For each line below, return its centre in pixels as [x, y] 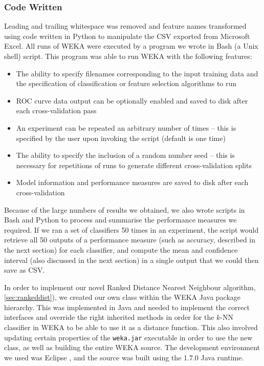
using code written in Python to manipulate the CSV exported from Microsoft [127, 36]
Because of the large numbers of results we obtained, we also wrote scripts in [125, 209]
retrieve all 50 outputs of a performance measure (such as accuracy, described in [130, 240]
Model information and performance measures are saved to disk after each [132, 182]
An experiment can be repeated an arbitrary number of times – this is [126, 127]
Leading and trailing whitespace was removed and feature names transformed [125, 26]
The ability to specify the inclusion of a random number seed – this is [125, 155]
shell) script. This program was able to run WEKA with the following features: [128, 56]
